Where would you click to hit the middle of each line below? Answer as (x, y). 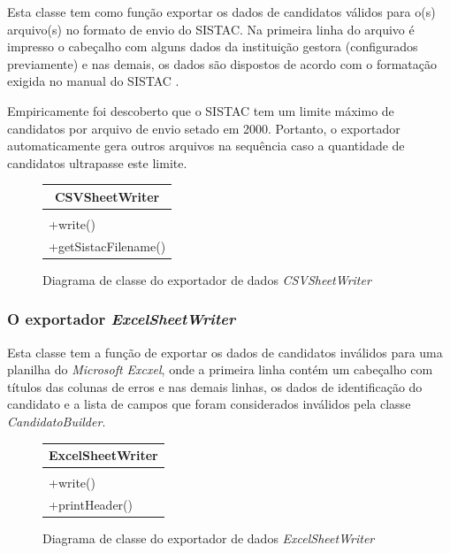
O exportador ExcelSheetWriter (122, 319)
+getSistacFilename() (107, 246)
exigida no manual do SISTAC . (93, 81)
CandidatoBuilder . (57, 422)
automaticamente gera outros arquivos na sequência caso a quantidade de (206, 146)
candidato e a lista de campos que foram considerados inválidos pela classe (209, 404)
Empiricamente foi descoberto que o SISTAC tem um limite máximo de (201, 110)
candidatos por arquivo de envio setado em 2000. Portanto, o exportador (204, 128)
